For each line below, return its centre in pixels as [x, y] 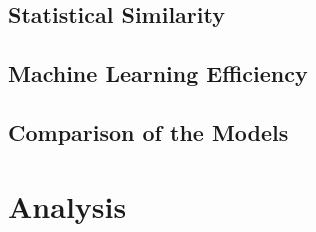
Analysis [67, 205]
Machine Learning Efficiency [158, 73]
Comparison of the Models [148, 131]
